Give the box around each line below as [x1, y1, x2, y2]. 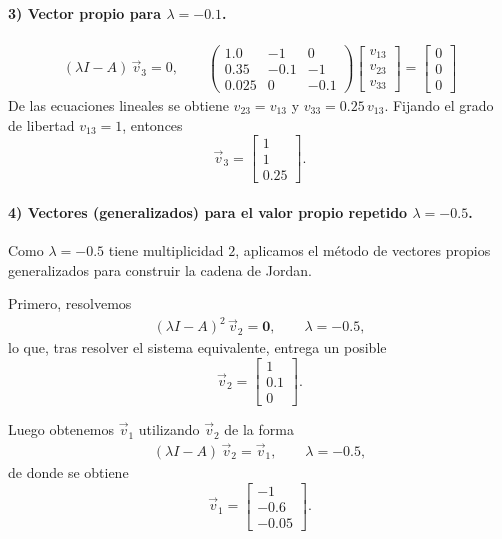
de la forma [224, 419, 294, 440]
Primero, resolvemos [8, 293, 132, 314]
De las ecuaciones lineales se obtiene [8, 94, 229, 115]
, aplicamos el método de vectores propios [235, 240, 491, 261]
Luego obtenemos [8, 419, 115, 440]
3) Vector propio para [8, 2, 162, 23]
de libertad [8, 114, 75, 135]
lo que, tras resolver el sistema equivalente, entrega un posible [8, 337, 387, 358]
